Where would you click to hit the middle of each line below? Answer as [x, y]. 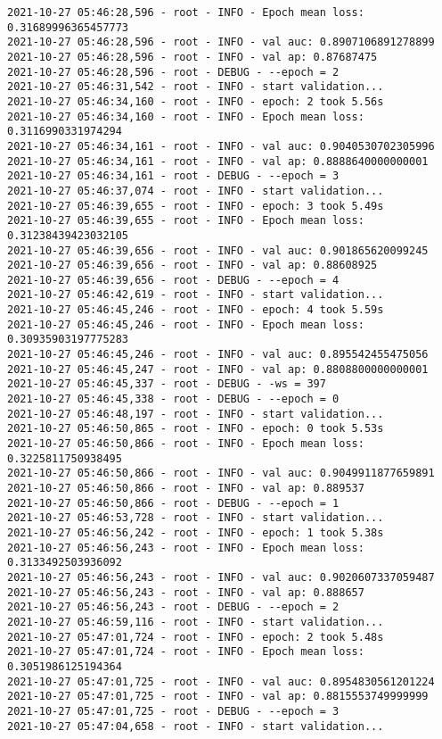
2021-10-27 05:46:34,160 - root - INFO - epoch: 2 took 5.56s [196, 101]
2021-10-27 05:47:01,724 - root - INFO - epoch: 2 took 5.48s [196, 637]
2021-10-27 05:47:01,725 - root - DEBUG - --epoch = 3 [173, 711]
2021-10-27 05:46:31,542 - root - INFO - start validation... [196, 87]
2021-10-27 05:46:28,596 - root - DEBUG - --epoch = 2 [173, 72]
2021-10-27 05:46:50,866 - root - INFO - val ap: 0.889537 [186, 488]
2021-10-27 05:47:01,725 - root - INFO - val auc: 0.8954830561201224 [221, 681]
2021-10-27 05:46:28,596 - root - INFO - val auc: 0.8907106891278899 [221, 42]
